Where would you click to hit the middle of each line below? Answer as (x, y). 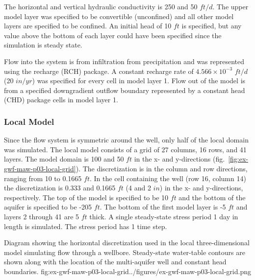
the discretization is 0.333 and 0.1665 (60, 188)
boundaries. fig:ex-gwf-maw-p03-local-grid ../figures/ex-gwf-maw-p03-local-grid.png (127, 271)
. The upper (230, 6)
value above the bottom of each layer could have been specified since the (113, 35)
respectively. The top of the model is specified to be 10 (86, 197)
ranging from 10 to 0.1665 (43, 178)
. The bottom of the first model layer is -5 (163, 207)
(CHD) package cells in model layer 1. (61, 100)
